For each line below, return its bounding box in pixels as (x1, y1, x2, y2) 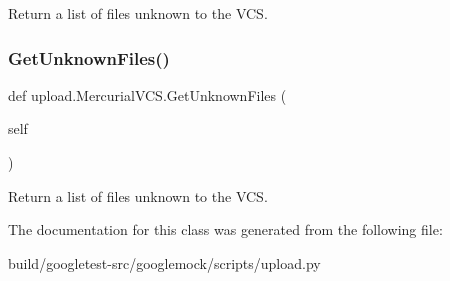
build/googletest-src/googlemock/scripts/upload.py (8, 252, 321, 273)
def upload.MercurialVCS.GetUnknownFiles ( (8, 84, 287, 105)
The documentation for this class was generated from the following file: (8, 219, 443, 240)
